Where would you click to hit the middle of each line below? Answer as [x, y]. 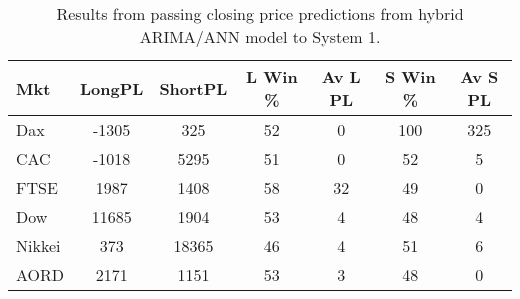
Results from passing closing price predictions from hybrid [260, 13]
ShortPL [193, 88]
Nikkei [38, 245]
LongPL [112, 88]
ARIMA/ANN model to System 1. [260, 36]
